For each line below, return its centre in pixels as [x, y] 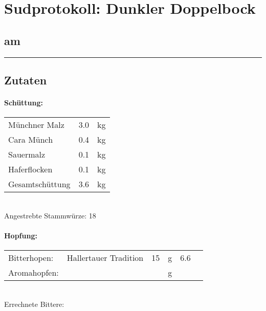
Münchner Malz [36, 125]
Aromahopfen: [34, 273]
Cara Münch [31, 140]
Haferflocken [30, 169]
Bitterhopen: [31, 258]
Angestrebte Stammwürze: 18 [50, 215]
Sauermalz [27, 154]
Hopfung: [21, 235]
